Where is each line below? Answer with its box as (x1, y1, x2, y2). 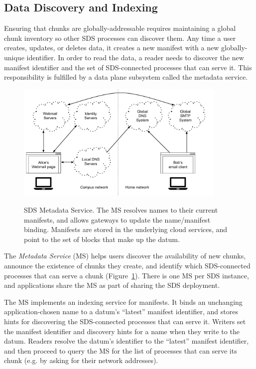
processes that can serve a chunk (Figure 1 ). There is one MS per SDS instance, (4, 270, 249, 280)
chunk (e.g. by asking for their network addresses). (4, 355, 158, 366)
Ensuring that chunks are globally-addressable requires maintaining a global (4, 23, 236, 33)
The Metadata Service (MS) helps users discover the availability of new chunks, (4, 250, 246, 261)
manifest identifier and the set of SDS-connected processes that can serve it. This (4, 62, 252, 72)
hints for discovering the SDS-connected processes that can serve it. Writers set (4, 316, 246, 326)
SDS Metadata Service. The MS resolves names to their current (24, 205, 218, 215)
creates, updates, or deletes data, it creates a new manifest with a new (4, 42, 219, 53)
